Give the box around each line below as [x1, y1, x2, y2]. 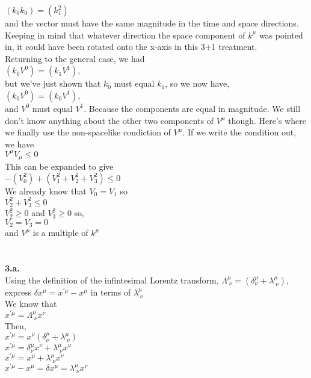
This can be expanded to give [5, 160, 114, 173]
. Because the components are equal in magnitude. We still [84, 102, 301, 114]
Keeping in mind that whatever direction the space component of [5, 28, 245, 41]
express [5, 285, 32, 298]
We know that [5, 297, 57, 310]
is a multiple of [32, 226, 88, 239]
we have [5, 137, 34, 150]
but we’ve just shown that [5, 77, 101, 90]
